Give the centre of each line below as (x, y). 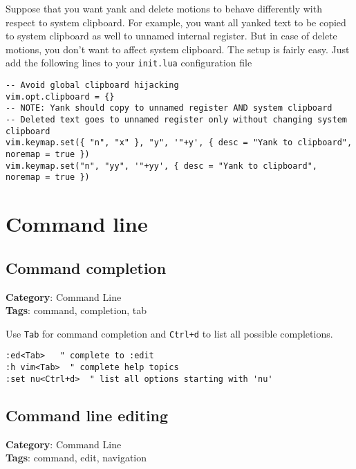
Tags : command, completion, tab (76, 310)
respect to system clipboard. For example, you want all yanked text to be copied (176, 22)
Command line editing (87, 415)
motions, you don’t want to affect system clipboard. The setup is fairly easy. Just (178, 49)
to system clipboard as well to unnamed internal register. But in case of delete (171, 36)
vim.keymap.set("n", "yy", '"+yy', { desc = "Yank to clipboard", (162, 166)
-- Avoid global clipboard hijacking (92, 85)
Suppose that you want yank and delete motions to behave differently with (164, 8)
